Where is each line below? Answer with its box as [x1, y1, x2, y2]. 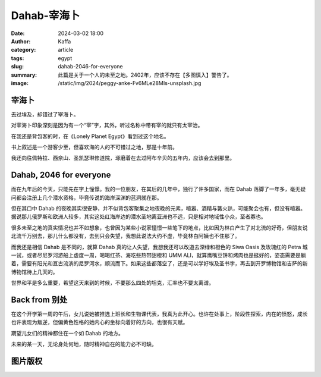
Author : [11, 37, 31, 45]
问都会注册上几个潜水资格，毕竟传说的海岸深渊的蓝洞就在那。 [11, 194, 162, 201]
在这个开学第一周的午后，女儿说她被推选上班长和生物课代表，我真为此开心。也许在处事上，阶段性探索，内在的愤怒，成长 [11, 310, 308, 318]
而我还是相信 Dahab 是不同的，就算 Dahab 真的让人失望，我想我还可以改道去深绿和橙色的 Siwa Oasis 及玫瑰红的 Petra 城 [11, 243, 308, 250]
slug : [11, 63, 24, 70]
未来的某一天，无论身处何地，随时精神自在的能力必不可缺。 [11, 341, 157, 348]
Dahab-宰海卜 [11, 9, 80, 22]
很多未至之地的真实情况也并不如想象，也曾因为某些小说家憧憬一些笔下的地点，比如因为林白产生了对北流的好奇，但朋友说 [11, 224, 308, 231]
